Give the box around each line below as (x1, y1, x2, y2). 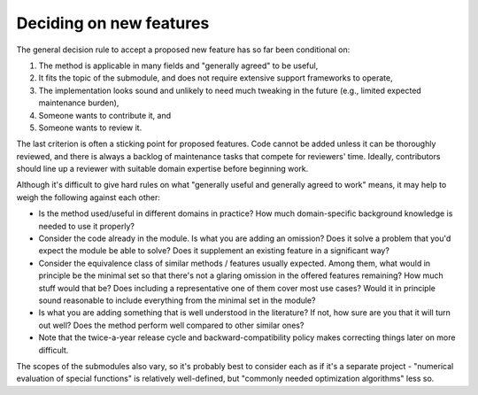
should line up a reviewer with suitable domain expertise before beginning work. (16, 164, 309, 174)
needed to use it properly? (38, 221, 135, 231)
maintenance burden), (38, 97, 119, 108)
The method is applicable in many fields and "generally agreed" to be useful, (38, 60, 319, 71)
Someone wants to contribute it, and (38, 110, 172, 120)
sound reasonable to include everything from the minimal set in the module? (38, 295, 316, 306)
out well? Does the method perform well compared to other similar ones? (38, 320, 305, 330)
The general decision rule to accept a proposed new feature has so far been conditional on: (16, 44, 351, 55)
